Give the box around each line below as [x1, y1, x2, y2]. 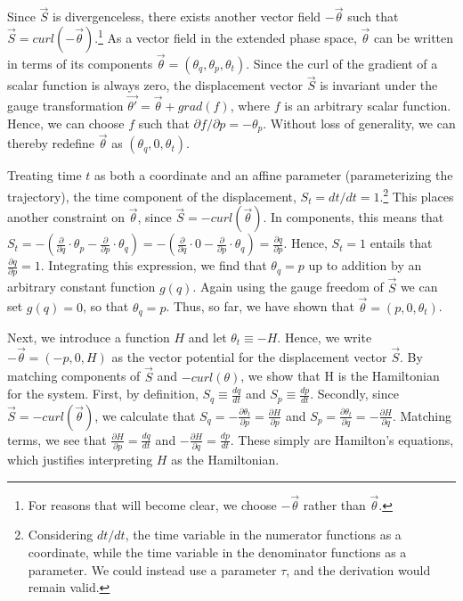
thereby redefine [7, 134, 95, 152]
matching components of [7, 366, 141, 385]
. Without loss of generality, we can [263, 113, 456, 132]
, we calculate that [94, 406, 196, 424]
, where [230, 96, 271, 115]
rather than [303, 495, 366, 514]
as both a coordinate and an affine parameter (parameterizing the [94, 166, 453, 185]
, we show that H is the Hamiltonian [240, 366, 440, 385]
